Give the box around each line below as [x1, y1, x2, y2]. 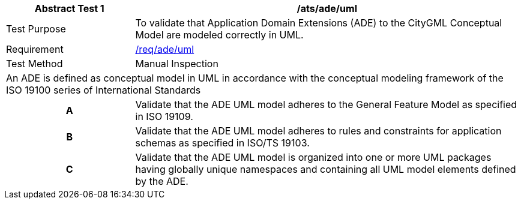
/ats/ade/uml [297, 2, 357, 14]
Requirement [6, 43, 64, 55]
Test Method [6, 58, 63, 70]
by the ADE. [135, 175, 188, 187]
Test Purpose [6, 23, 66, 35]
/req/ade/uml [135, 43, 194, 55]
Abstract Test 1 [34, 2, 104, 14]
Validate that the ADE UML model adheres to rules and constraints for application [135, 125, 502, 137]
